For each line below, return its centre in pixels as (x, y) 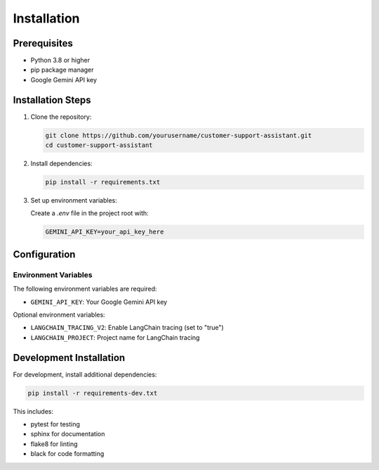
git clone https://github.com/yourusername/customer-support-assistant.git (179, 135)
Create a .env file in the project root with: (89, 213)
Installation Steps (52, 100)
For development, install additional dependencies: (85, 374)
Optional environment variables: (59, 315)
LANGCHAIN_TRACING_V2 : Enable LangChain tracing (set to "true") (127, 328)
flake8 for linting (54, 444)
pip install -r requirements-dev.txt (93, 393)
